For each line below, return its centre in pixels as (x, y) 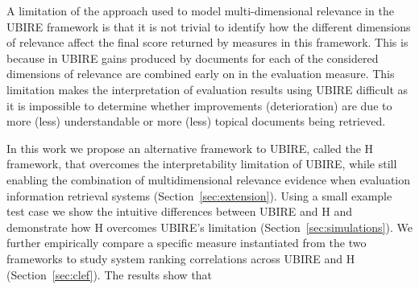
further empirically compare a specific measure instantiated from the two (187, 243)
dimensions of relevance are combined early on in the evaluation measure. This (201, 74)
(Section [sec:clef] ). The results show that (110, 274)
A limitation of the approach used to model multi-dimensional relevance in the (200, 10)
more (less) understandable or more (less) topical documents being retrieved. (196, 121)
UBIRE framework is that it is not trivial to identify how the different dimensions (209, 26)
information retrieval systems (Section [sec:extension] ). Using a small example (199, 195)
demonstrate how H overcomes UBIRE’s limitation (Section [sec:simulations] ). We (209, 227)
